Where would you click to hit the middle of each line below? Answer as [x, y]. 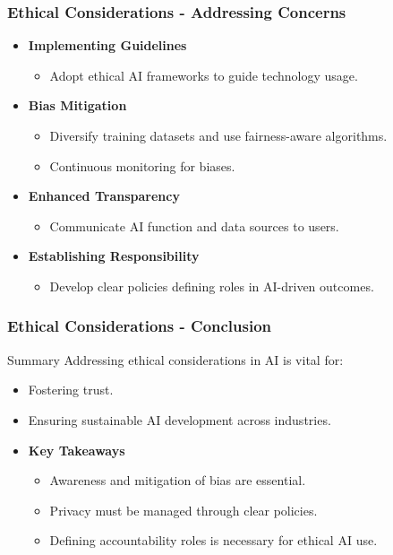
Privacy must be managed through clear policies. [184, 510]
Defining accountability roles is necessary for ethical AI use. [214, 540]
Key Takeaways [77, 450]
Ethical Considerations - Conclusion [140, 326]
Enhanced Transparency [104, 196]
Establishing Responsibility [114, 256]
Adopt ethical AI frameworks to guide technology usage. [204, 75]
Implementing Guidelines [107, 45]
